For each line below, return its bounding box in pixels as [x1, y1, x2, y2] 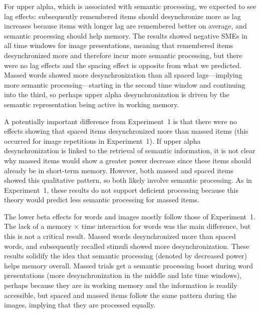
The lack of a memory [4, 221, 72, 231]
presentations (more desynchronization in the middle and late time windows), [4, 270, 242, 280]
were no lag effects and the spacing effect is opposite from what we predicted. [4, 60, 242, 70]
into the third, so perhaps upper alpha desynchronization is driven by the [4, 89, 229, 100]
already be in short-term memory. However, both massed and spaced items [4, 165, 233, 175]
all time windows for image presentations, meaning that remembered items [4, 40, 233, 51]
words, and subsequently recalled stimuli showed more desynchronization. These [4, 240, 249, 251]
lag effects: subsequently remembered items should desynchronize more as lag [4, 11, 241, 21]
